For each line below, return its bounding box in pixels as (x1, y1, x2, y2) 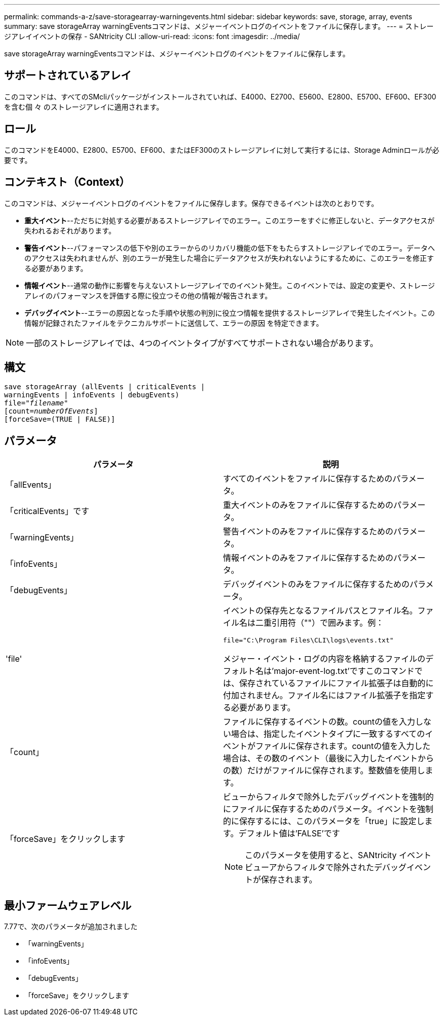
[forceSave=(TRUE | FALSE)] (4, 415, 116, 424)
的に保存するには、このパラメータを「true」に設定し (223, 816, 425, 827)
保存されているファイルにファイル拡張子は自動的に (239, 678, 434, 689)
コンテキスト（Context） (4, 176, 130, 189)
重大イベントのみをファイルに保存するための (223, 500, 394, 511)
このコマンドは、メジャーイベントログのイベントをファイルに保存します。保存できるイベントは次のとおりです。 (4, 198, 379, 208)
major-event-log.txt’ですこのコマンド (274, 666, 415, 676)
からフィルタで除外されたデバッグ (277, 862, 407, 873)
